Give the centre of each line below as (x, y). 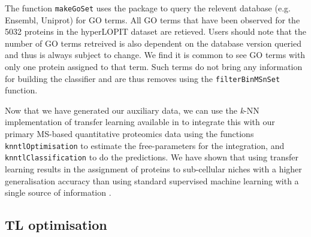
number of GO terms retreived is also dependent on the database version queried (153, 43)
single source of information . (58, 192)
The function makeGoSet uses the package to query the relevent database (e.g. (148, 8)
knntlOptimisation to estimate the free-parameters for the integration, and (145, 145)
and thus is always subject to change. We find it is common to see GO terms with (155, 55)
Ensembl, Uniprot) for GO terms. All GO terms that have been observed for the (153, 19)
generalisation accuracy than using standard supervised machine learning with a (152, 180)
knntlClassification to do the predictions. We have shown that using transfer (152, 157)
